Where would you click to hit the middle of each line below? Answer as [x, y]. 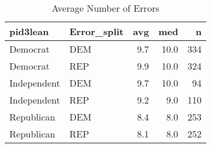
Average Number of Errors [105, 8]
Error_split [96, 31]
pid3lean [29, 31]
